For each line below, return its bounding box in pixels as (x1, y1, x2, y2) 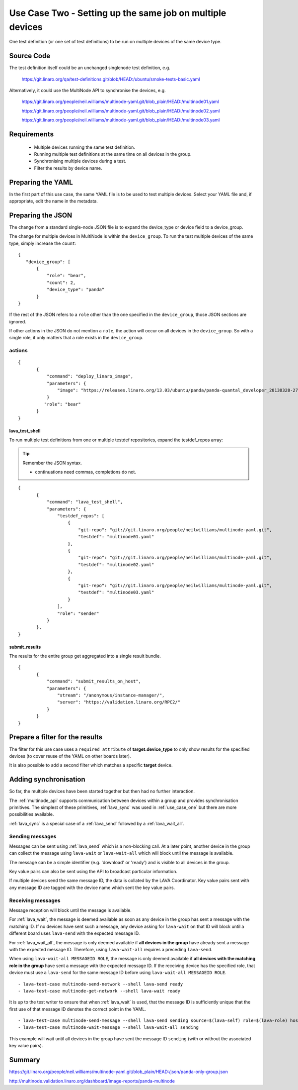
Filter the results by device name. (34, 165, 102, 171)
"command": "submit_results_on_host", (46, 679, 142, 684)
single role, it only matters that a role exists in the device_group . (9, 335, 144, 341)
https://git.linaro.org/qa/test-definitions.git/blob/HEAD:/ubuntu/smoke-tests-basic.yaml (21, 76, 200, 82)
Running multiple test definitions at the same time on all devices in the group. (34, 151, 192, 157)
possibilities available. (9, 811, 54, 817)
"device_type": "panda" (46, 287, 105, 293)
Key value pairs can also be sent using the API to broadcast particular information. (9, 869, 177, 875)
